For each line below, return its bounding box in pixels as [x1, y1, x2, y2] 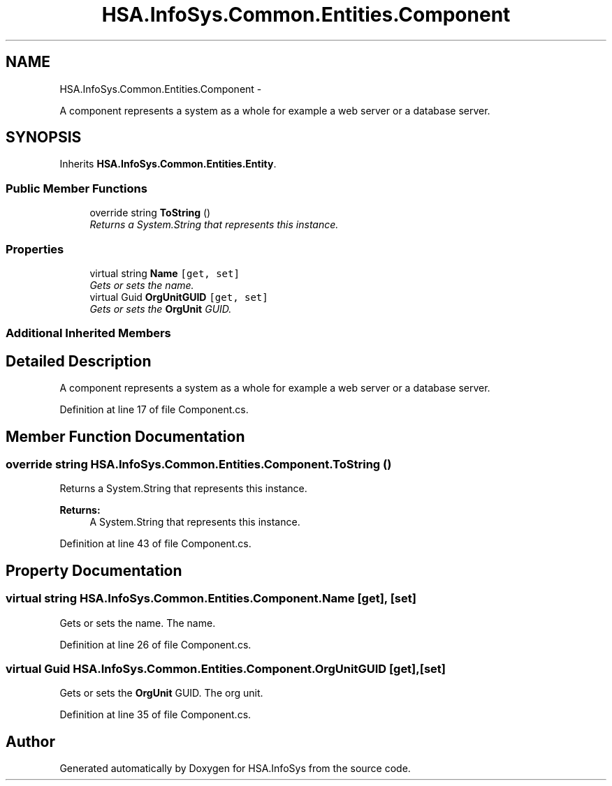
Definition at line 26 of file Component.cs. [59, 638, 252, 651]
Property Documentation [6, 561, 182, 579]
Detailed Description [6, 352, 152, 370]
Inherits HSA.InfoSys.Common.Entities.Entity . [59, 158, 277, 170]
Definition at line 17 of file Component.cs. [59, 403, 249, 416]
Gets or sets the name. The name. [59, 616, 216, 629]
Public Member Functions [6, 181, 147, 195]
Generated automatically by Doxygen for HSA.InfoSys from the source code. [59, 762, 411, 775]
